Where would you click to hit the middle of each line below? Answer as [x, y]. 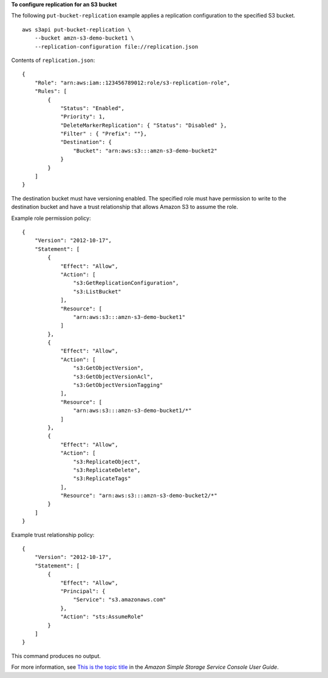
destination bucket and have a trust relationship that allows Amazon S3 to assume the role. [125, 207]
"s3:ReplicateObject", [107, 461]
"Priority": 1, [83, 117]
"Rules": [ [51, 91]
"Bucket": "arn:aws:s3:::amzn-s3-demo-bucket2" [145, 151]
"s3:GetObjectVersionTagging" [118, 385]
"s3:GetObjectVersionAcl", [113, 376]
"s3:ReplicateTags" [102, 479]
